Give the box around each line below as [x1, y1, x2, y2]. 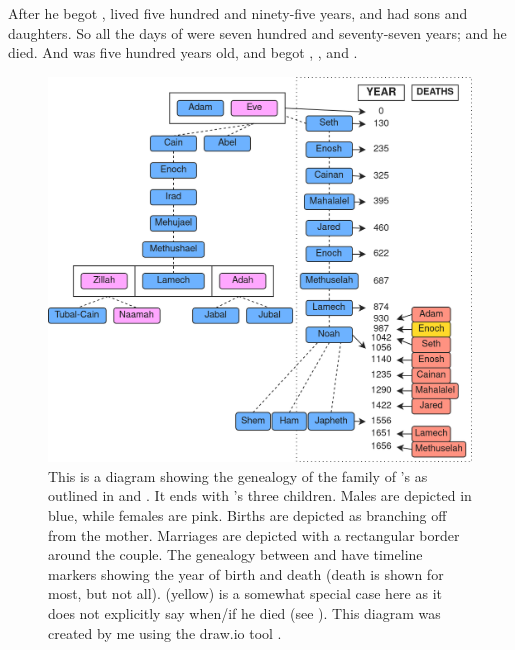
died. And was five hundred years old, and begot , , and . [8, 42, 358, 63]
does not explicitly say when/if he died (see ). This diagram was [48, 603, 441, 624]
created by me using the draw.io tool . [48, 622, 282, 643]
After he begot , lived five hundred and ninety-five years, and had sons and [8, 3, 468, 23]
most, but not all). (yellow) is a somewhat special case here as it [48, 583, 442, 604]
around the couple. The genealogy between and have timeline [48, 544, 423, 565]
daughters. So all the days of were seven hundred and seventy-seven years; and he [8, 22, 507, 43]
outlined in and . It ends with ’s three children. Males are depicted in [48, 485, 472, 506]
